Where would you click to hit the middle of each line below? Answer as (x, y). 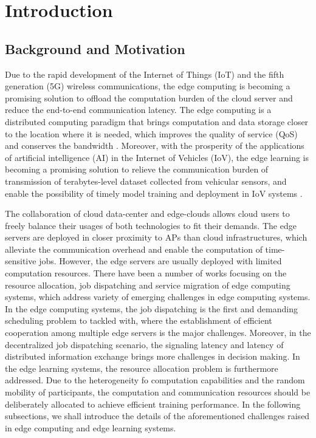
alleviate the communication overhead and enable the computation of (134, 249)
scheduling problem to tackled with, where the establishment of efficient (139, 320)
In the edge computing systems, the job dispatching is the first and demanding (151, 308)
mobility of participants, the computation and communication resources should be (158, 392)
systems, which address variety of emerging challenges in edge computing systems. (158, 297)
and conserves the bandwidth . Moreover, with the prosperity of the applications (155, 145)
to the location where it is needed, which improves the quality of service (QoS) (151, 133)
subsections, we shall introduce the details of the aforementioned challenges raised (157, 416)
